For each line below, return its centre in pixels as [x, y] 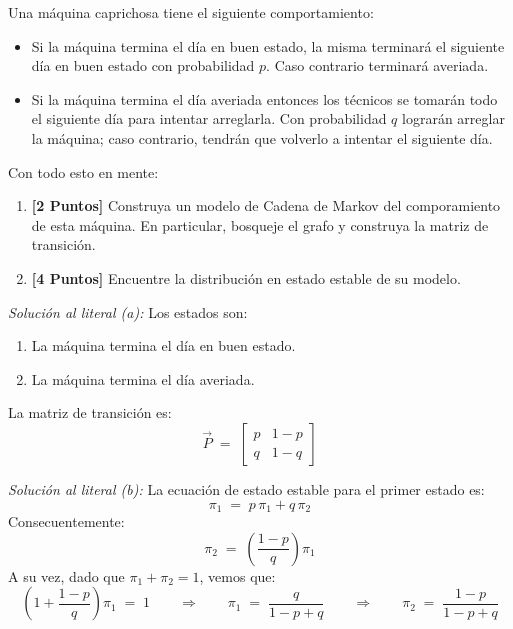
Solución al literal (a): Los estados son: [128, 311]
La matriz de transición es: [90, 412]
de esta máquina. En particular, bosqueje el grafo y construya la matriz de [260, 224]
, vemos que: [237, 575]
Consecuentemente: [66, 520]
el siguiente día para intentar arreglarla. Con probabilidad [209, 118]
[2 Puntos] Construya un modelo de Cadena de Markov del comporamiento [266, 205]
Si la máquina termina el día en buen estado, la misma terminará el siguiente [268, 45]
